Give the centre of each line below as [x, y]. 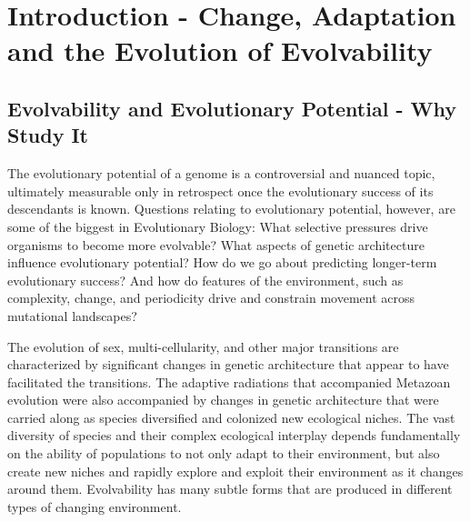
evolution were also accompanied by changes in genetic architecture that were [223, 400]
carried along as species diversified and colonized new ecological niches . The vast [231, 417]
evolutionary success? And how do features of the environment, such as [205, 280]
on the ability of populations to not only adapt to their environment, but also [224, 453]
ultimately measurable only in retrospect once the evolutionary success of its [220, 191]
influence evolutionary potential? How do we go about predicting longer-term [222, 262]
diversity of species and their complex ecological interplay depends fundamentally [234, 435]
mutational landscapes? [72, 315]
